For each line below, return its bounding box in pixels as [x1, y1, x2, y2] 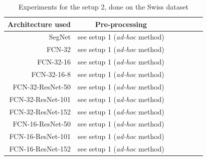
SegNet [49, 31, 71, 42]
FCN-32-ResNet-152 [9, 106, 71, 116]
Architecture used [8, 18, 71, 29]
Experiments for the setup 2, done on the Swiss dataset [18, 1, 188, 11]
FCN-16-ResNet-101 [9, 131, 71, 141]
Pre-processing [95, 18, 147, 29]
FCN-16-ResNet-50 [13, 118, 71, 129]
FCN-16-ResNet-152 [9, 143, 71, 154]
